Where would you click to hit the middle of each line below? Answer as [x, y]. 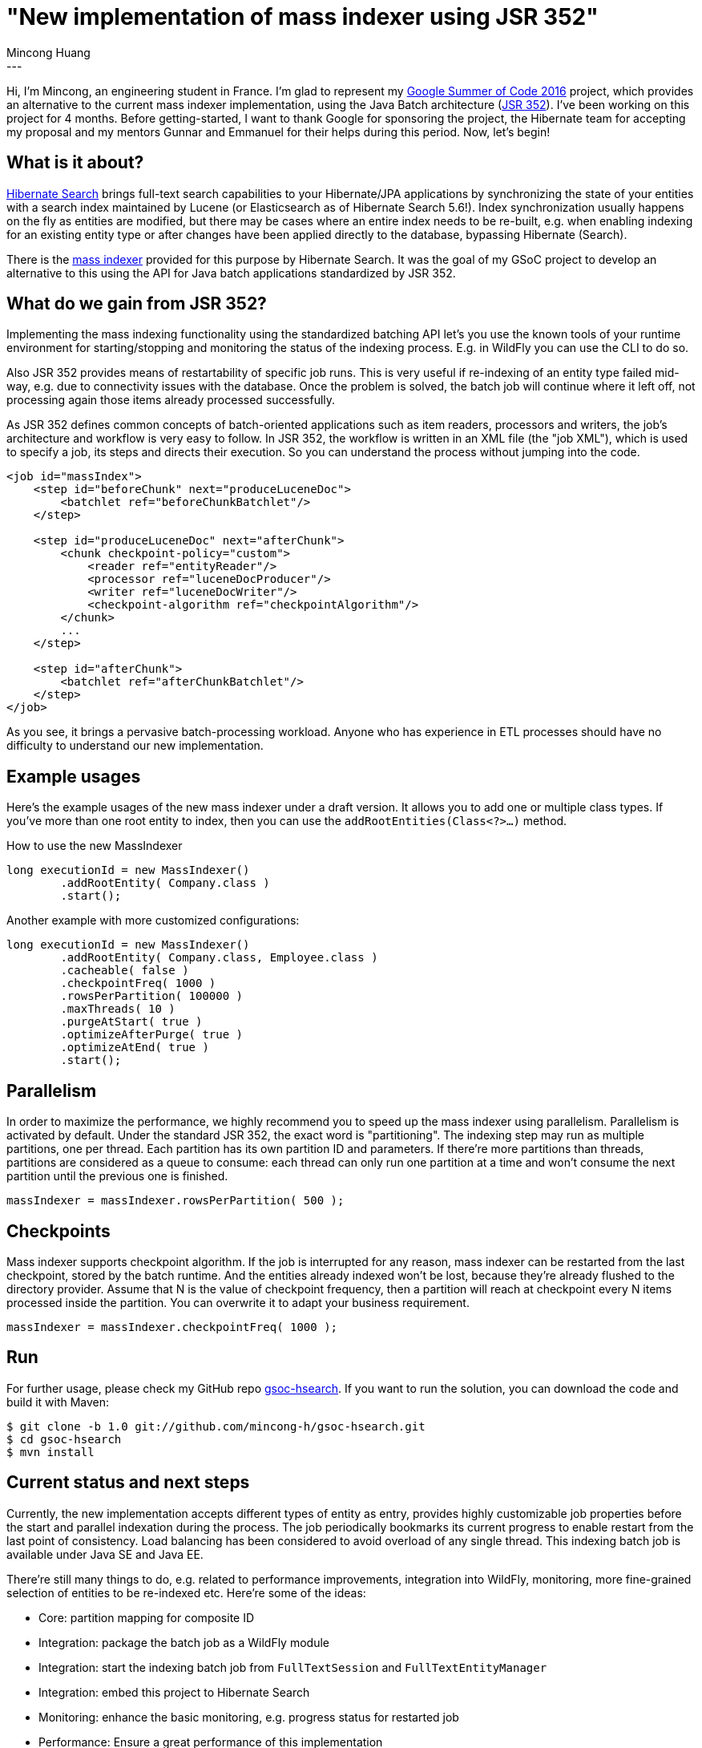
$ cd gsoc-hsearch [64, 1439]
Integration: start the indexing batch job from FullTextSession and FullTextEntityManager [293, 1667]
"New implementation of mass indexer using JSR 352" [303, 17]
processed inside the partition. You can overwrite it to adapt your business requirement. [238, 1302]
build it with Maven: [58, 1402]
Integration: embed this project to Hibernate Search [174, 1692]
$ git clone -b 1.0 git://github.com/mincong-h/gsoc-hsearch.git [216, 1426]
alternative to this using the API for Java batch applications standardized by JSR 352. [231, 273]
